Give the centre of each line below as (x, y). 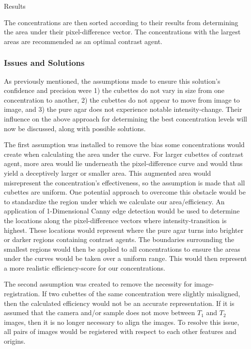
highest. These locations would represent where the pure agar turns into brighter (124, 230)
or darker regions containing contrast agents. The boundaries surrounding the (119, 239)
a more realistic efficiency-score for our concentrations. (85, 267)
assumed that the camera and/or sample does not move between (100, 312)
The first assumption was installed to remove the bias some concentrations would (124, 144)
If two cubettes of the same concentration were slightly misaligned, (141, 294)
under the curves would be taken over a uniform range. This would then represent (125, 258)
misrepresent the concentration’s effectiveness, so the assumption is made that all (125, 182)
